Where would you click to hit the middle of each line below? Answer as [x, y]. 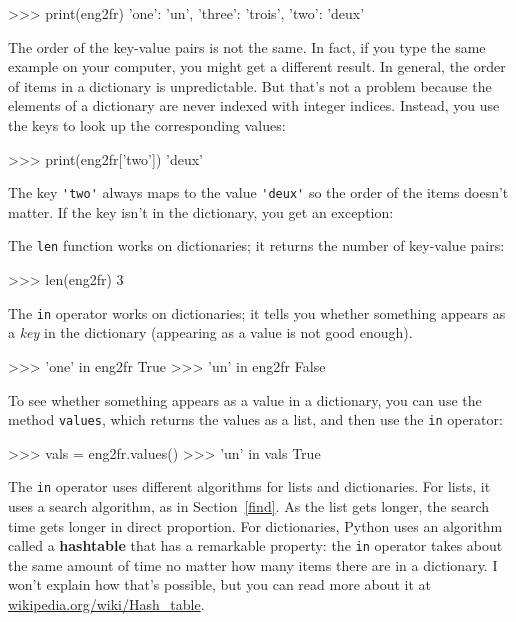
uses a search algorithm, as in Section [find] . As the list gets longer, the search [249, 506]
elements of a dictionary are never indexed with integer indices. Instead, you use [254, 105]
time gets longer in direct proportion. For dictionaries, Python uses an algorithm [255, 525]
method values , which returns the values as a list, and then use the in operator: [255, 419]
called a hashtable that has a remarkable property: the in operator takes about [255, 545]
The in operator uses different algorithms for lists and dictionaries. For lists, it [249, 486]
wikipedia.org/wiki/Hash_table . [106, 604]
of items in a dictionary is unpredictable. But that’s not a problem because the [250, 85]
